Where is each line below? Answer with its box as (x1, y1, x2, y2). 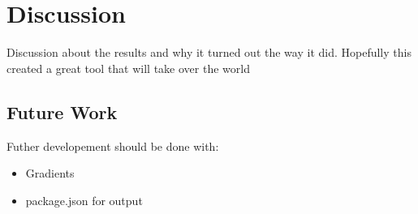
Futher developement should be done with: (6, 137, 219, 154)
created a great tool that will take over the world (6, 59, 250, 76)
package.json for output (25, 191, 143, 208)
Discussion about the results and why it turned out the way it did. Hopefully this (6, 44, 412, 61)
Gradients (25, 165, 75, 182)
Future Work (6, 99, 118, 124)
